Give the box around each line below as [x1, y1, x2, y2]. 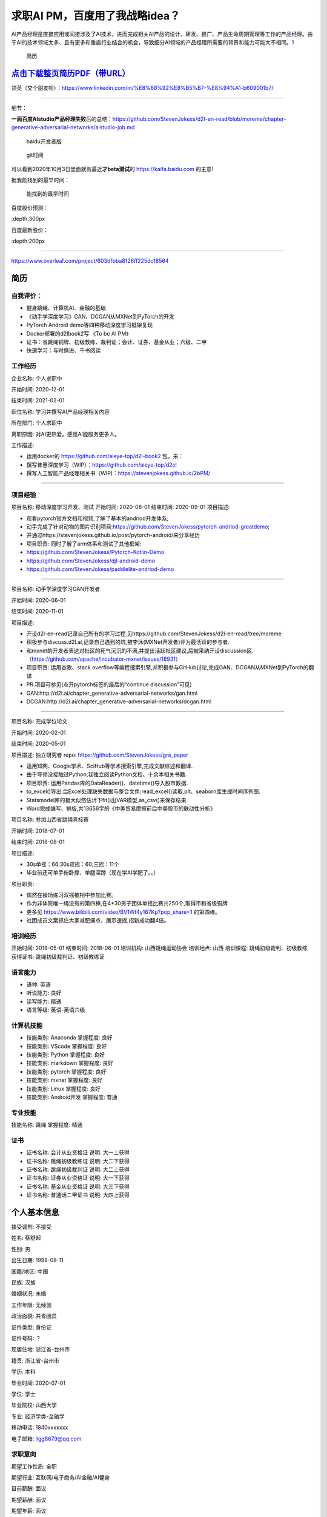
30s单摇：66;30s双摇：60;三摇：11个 [26, 860, 119, 868]
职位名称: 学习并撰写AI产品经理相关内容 [11, 408, 110, 415]
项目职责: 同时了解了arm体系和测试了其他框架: [26, 540, 142, 547]
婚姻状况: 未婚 [11, 1290, 47, 1297]
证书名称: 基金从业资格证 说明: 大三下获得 [26, 1183, 130, 1190]
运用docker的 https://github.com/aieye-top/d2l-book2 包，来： [26, 453, 184, 460]
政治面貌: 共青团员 [11, 1313, 57, 1320]
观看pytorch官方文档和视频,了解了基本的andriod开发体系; [26, 515, 169, 522]
